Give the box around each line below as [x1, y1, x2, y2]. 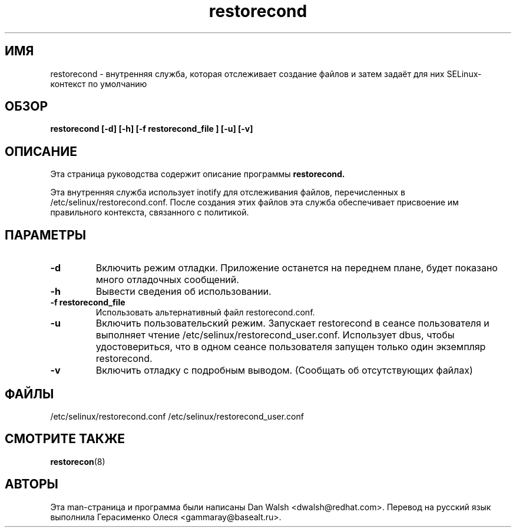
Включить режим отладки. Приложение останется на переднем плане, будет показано [95, 262, 498, 274]
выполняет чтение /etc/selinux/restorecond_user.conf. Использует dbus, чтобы [95, 329, 455, 341]
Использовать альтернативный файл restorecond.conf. [95, 307, 315, 318]
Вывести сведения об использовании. [95, 285, 272, 298]
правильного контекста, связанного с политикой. [50, 207, 249, 218]
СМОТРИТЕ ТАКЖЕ [5, 431, 125, 447]
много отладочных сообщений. [95, 274, 239, 286]
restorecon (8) [50, 456, 105, 467]
